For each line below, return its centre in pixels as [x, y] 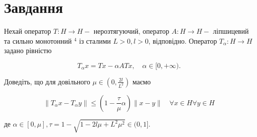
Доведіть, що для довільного [47, 81]
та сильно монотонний [38, 40]
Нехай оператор [28, 31]
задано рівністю [28, 50]
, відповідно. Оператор [183, 40]
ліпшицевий [231, 31]
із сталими [95, 40]
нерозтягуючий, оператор [131, 31]
